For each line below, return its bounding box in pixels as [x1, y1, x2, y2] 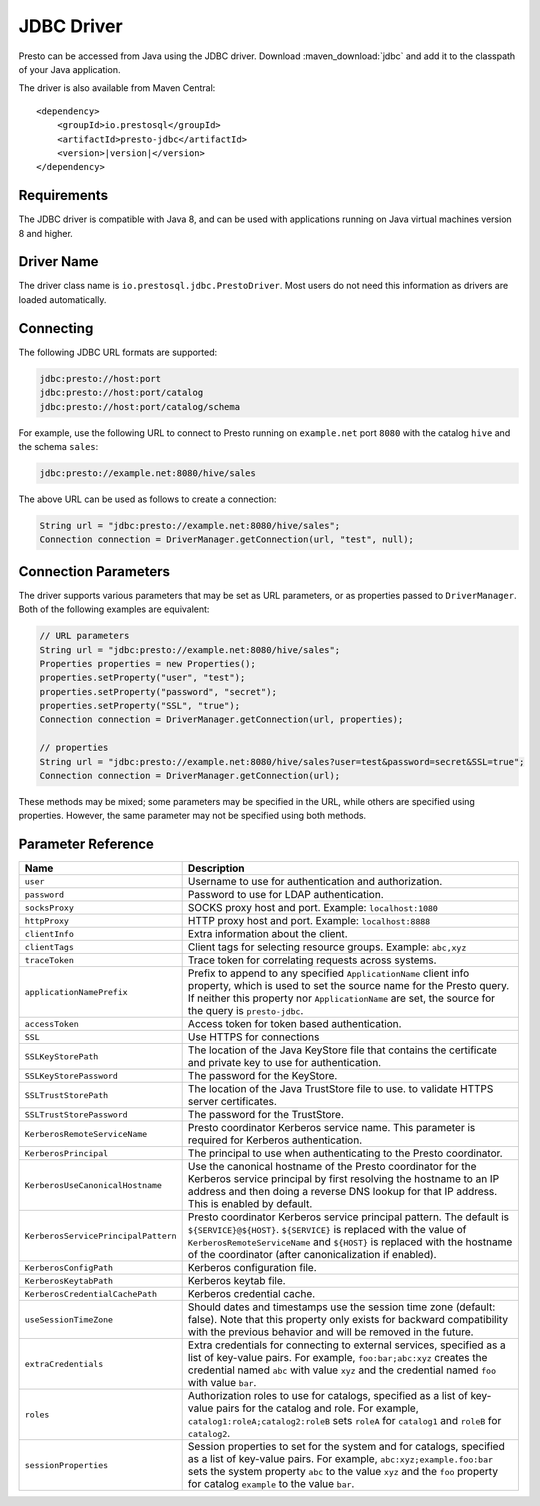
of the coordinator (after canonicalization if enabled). [187, 1248, 437, 1262]
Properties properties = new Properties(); [39, 658, 257, 669]
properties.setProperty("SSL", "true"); [39, 700, 240, 712]
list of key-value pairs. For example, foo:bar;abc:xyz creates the [187, 1351, 488, 1365]
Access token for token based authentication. [187, 1017, 402, 1031]
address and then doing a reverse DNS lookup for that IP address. [187, 1185, 498, 1199]
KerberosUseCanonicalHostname [24, 1180, 162, 1190]
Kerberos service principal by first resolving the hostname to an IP [187, 1172, 500, 1186]
